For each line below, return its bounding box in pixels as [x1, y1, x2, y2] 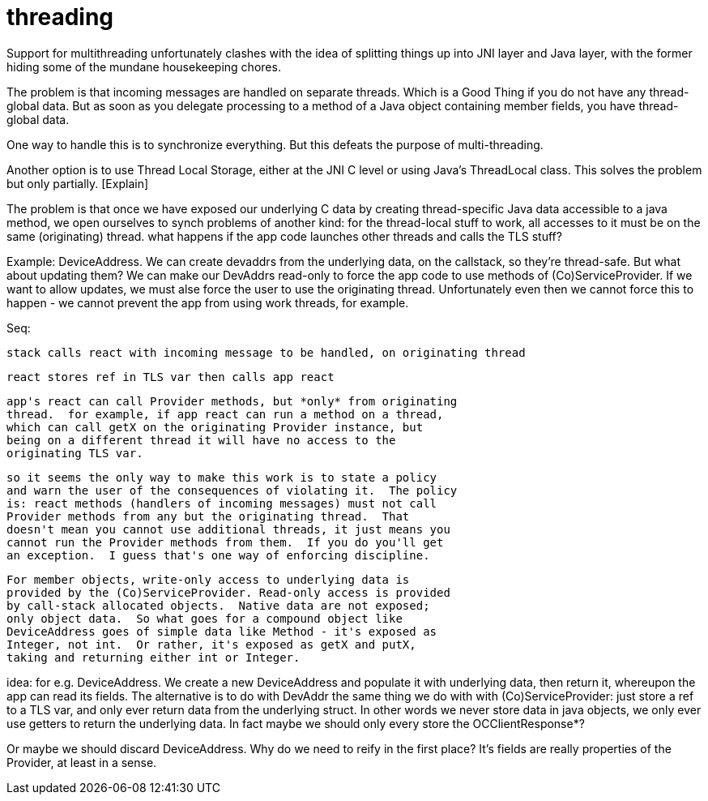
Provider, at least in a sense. [6, 755, 157, 769]
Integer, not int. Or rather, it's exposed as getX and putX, [6, 637, 416, 651]
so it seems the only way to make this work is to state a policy [6, 470, 437, 484]
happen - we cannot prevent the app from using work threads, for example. [6, 295, 409, 310]
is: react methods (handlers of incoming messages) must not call [6, 496, 437, 510]
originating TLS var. [6, 446, 143, 460]
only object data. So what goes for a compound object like [6, 611, 403, 625]
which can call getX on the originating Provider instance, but [6, 420, 424, 434]
